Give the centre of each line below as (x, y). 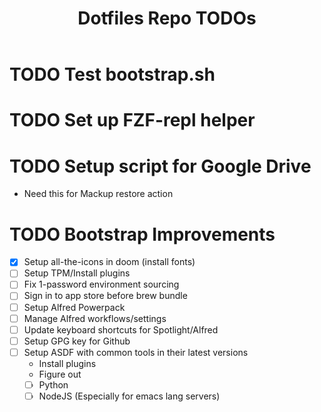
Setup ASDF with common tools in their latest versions (136, 352)
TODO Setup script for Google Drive (160, 166)
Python (53, 384)
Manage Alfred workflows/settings (95, 318)
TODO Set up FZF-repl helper (132, 120)
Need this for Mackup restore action (98, 194)
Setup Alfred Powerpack (74, 307)
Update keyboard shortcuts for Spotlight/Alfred (121, 329)
